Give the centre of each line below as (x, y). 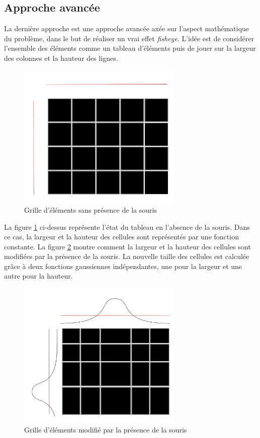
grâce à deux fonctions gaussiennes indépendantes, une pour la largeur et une (123, 266)
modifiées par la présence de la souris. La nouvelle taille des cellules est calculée (127, 256)
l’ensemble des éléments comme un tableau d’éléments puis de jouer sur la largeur (130, 48)
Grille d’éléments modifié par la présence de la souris (106, 429)
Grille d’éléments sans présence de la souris (91, 209)
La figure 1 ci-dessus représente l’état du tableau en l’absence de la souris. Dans (127, 227)
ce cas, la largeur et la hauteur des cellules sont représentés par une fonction (121, 237)
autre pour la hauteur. (38, 276)
